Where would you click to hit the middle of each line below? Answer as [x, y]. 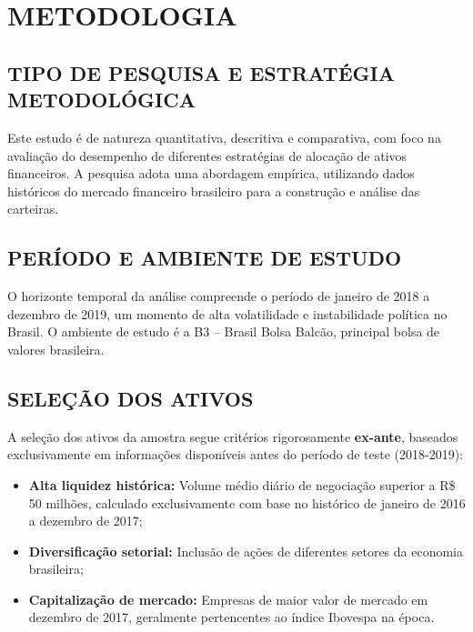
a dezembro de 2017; [86, 521]
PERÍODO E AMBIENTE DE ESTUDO [205, 258]
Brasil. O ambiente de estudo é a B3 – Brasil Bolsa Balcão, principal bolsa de [224, 331]
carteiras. [33, 209]
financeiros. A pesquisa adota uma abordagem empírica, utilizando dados [211, 173]
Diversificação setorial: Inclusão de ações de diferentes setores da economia [246, 551]
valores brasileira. [56, 349]
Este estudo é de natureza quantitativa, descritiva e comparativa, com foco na [224, 137]
